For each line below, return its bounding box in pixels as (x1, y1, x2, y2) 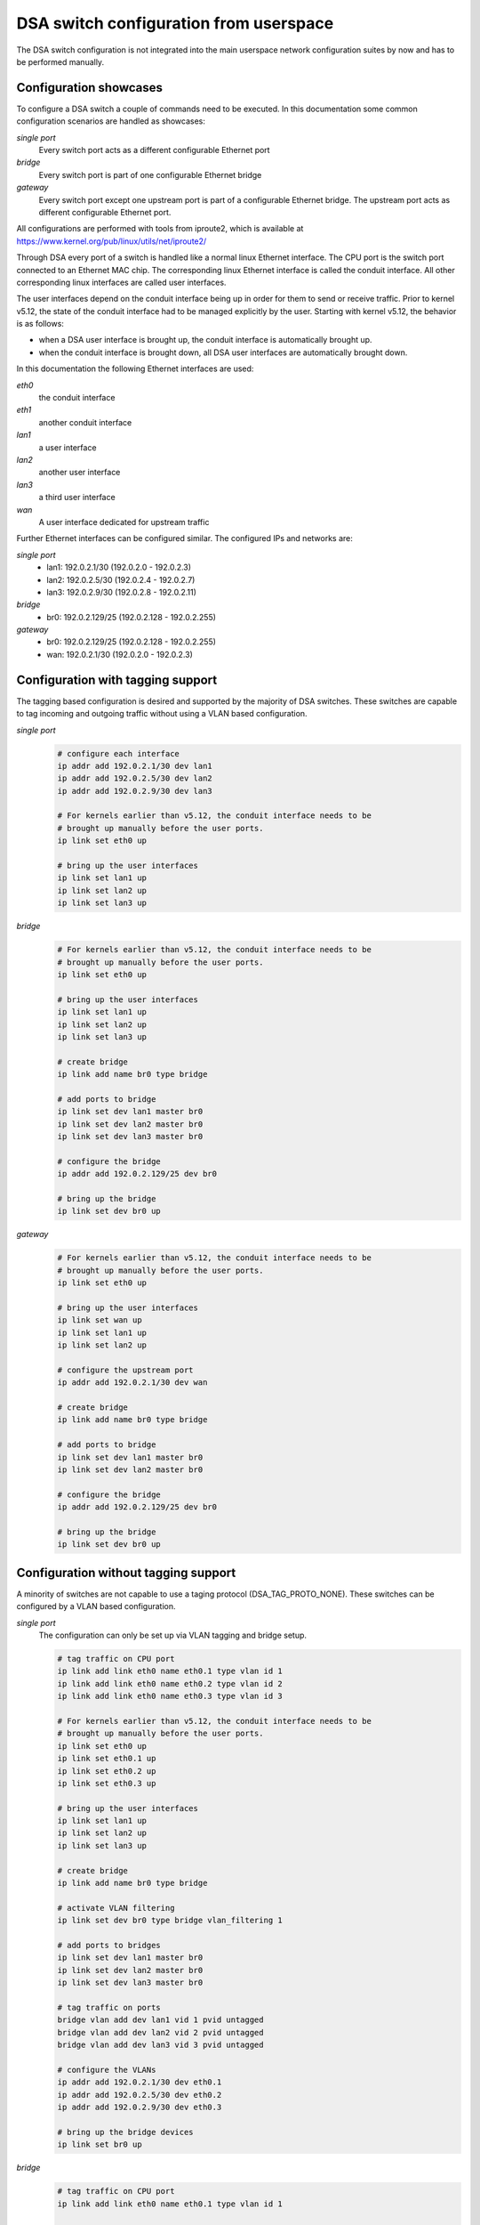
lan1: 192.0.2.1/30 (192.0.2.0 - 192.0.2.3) (46, 562, 191, 573)
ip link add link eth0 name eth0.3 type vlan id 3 (57, 1691, 284, 1702)
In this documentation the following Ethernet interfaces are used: (16, 363, 254, 374)
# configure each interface (57, 748, 180, 758)
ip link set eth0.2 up (57, 1766, 156, 1776)
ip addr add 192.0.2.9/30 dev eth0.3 (57, 2102, 222, 2113)
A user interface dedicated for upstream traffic (38, 516, 210, 527)
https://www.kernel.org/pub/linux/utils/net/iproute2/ (16, 236, 207, 247)
